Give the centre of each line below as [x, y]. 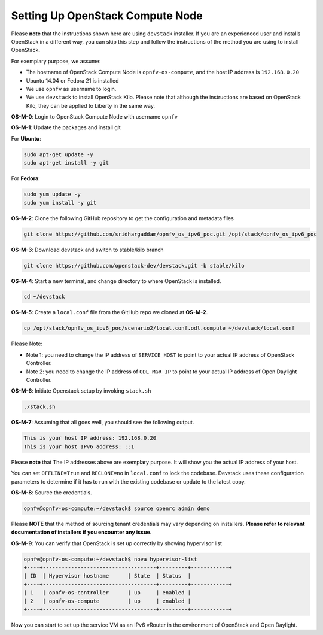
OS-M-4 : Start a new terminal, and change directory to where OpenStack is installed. [116, 281]
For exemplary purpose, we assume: [56, 61]
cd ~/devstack [44, 297]
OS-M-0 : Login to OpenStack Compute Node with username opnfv [95, 117]
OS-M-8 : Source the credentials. [51, 492]
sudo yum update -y [52, 194]
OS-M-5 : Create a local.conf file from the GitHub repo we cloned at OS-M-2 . [109, 312]
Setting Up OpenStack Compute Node [107, 16]
